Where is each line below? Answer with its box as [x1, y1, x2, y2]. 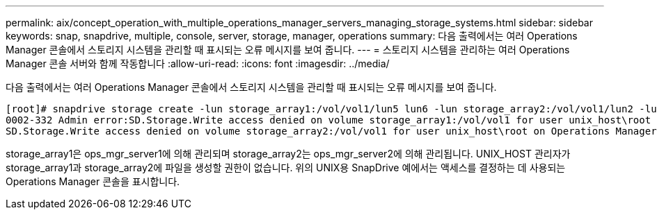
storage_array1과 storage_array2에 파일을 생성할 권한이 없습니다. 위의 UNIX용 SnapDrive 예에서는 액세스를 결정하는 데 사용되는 [6, 162, 566, 173]
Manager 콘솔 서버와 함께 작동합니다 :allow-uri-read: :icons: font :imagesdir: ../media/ [6, 58, 390, 69]
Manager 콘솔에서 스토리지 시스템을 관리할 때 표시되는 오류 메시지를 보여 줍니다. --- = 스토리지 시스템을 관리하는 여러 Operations [6, 44, 570, 55]
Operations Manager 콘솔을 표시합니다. [6, 175, 180, 187]
